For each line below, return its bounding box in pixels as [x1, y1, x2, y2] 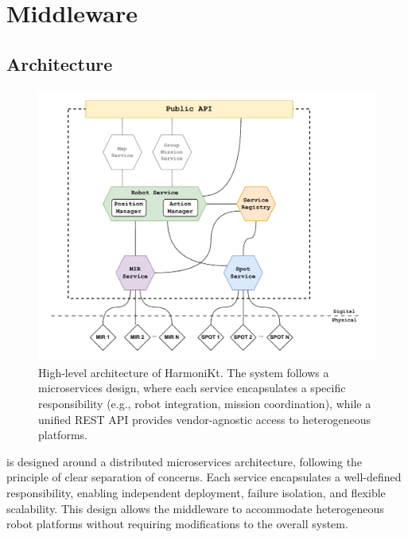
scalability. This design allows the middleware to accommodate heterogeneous [6, 500, 384, 516]
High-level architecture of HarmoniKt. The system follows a [38, 364, 329, 380]
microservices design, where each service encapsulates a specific [38, 379, 346, 396]
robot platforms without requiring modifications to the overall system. [6, 516, 348, 532]
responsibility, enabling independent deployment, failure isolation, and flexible [6, 484, 386, 500]
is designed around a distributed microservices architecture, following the [6, 453, 363, 469]
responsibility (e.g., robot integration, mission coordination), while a [38, 395, 371, 411]
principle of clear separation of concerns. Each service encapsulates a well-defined [6, 469, 402, 485]
